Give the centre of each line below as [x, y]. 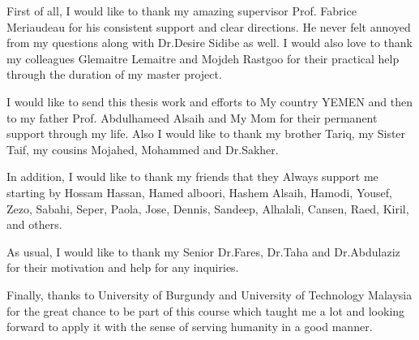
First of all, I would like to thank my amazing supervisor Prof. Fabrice [182, 11]
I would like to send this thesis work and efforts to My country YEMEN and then [210, 101]
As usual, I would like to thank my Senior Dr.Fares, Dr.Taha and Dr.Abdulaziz [203, 251]
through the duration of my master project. [114, 74]
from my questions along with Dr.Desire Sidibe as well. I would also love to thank [209, 43]
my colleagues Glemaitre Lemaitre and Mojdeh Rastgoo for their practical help [203, 58]
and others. [34, 224]
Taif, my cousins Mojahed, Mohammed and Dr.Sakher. [143, 149]
